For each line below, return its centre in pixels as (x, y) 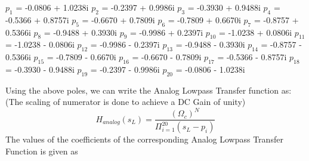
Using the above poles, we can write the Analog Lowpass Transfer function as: (149, 90)
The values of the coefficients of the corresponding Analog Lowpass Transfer (144, 139)
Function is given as (42, 151)
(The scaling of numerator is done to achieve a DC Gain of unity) (126, 102)
